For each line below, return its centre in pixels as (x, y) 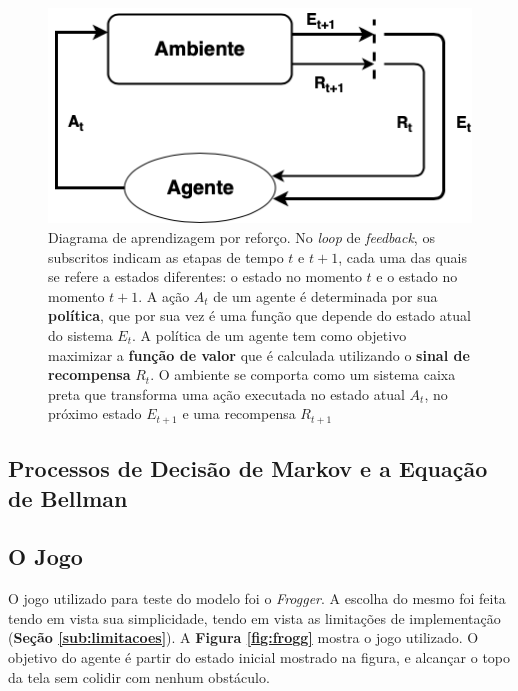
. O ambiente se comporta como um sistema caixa (303, 374)
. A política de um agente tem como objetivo (269, 335)
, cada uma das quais (403, 256)
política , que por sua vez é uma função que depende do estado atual (259, 315)
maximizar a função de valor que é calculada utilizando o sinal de (259, 354)
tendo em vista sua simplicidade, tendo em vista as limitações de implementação (254, 617)
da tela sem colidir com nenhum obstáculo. (139, 676)
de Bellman (68, 497)
